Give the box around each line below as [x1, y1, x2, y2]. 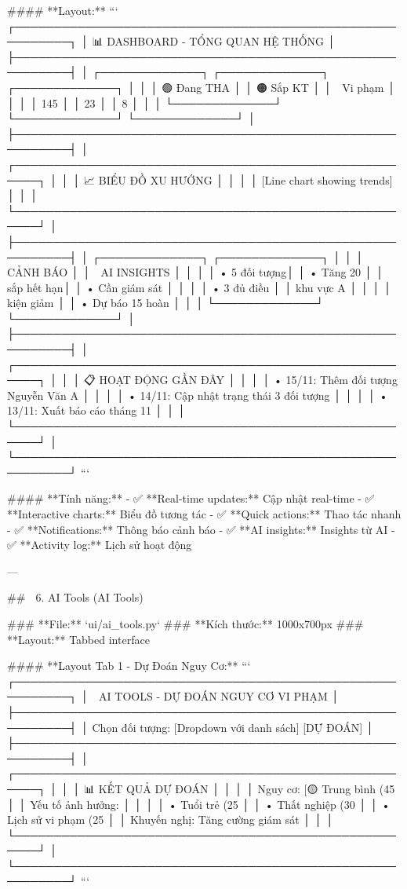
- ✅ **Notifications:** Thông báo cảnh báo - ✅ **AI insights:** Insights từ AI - [7, 521, 395, 537]
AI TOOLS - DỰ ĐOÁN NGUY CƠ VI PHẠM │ [99, 688, 340, 704]
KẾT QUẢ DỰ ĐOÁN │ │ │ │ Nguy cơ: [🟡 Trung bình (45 [98, 780, 395, 796]
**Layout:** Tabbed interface [7, 631, 150, 647]
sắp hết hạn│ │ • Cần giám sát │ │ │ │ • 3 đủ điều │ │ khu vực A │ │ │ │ [7, 279, 392, 295]
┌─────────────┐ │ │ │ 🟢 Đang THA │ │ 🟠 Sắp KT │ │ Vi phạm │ [7, 79, 396, 95]
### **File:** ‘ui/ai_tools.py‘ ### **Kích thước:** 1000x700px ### [7, 615, 364, 631]
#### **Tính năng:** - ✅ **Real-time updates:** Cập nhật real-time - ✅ [7, 490, 375, 507]
